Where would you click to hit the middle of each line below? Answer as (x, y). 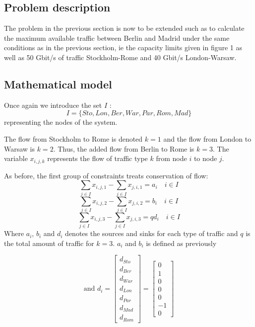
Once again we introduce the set (53, 105)
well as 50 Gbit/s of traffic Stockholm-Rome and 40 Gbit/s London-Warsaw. (120, 57)
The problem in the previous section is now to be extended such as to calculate (124, 28)
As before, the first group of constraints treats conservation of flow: (106, 175)
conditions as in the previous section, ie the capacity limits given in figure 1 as (123, 47)
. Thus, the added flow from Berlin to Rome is (124, 148)
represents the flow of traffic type (97, 158)
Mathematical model (58, 84)
